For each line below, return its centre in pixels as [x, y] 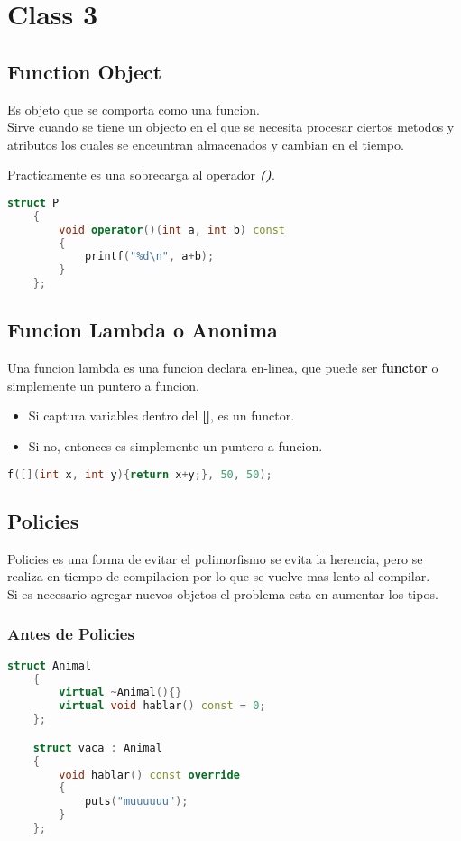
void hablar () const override [149, 775]
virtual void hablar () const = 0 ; [162, 706]
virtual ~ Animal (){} [120, 693]
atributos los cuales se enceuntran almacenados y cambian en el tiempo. [206, 144]
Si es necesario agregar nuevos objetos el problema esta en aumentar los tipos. [223, 593]
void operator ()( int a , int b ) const [172, 230]
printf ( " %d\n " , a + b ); [149, 257]
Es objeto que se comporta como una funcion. [134, 109]
